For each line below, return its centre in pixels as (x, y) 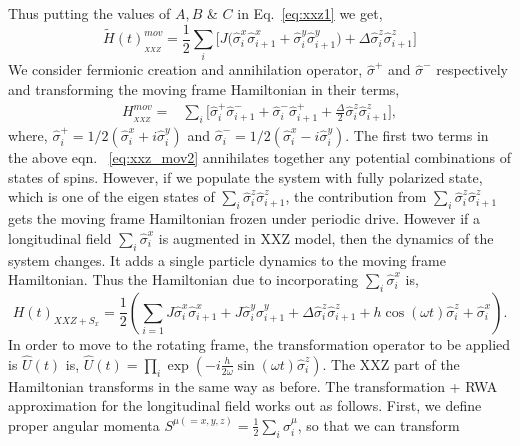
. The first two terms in (417, 135)
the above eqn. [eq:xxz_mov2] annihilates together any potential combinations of (260, 157)
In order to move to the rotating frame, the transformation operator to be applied (259, 343)
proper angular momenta (84, 424)
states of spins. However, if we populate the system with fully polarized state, (245, 176)
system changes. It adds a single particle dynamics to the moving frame (227, 259)
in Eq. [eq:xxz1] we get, (310, 13)
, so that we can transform (378, 424)
